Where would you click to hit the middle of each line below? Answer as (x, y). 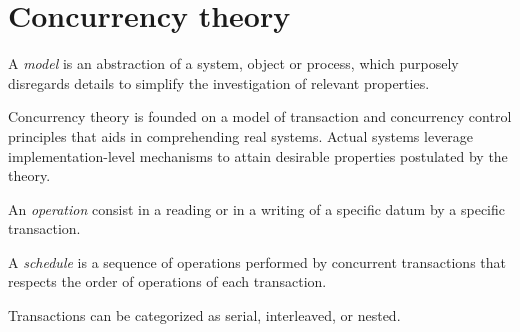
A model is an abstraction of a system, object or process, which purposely (233, 63)
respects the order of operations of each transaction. (167, 281)
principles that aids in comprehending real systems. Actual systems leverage (241, 135)
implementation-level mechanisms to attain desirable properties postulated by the (258, 155)
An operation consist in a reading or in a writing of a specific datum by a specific (257, 208)
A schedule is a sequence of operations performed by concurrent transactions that (257, 261)
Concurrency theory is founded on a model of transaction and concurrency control (260, 116)
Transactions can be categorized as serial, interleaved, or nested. (204, 315)
